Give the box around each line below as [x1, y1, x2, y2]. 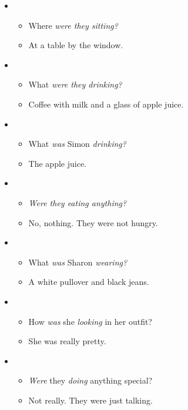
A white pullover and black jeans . [28, 275, 149, 288]
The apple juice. [28, 157, 86, 169]
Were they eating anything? [28, 196, 127, 209]
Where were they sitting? [28, 19, 118, 31]
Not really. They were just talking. [28, 394, 153, 406]
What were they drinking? [28, 78, 122, 90]
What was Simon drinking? [28, 137, 126, 150]
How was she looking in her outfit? [28, 315, 152, 327]
